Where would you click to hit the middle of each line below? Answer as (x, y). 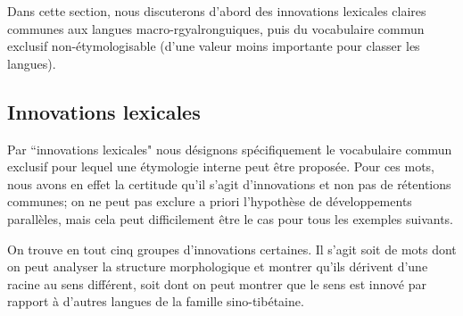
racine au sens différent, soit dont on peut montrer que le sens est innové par (217, 283)
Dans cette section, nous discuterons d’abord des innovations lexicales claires (217, 11)
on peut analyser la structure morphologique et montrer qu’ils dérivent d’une (218, 266)
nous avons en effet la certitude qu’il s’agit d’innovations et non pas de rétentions (229, 183)
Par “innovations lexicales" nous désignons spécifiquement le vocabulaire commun (230, 149)
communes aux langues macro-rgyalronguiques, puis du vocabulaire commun (216, 28)
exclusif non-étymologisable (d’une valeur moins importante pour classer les (214, 46)
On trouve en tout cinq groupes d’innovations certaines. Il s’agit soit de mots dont (232, 249)
